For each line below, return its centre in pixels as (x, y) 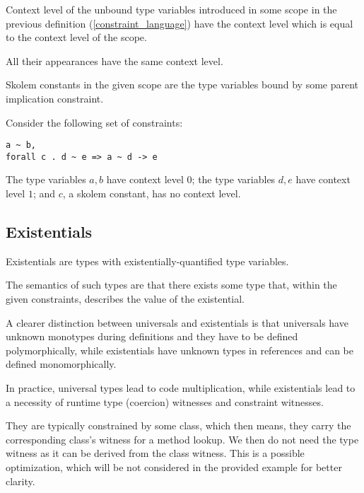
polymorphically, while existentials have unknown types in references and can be (180, 350)
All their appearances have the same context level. (115, 60)
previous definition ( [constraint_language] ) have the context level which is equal (180, 23)
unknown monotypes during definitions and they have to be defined (152, 336)
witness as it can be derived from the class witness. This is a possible (155, 453)
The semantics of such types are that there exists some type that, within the (171, 285)
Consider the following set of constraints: (94, 122)
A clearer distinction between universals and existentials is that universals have (177, 322)
